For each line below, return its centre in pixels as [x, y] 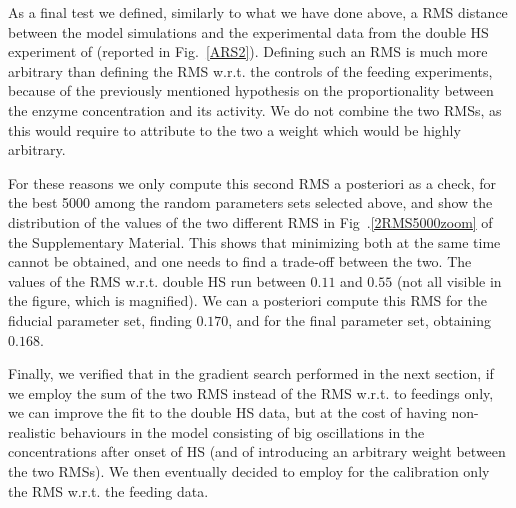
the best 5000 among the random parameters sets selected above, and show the [250, 202]
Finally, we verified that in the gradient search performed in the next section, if [251, 373]
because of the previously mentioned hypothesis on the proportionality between [251, 90]
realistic [32, 431]
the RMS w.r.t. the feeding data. [108, 490]
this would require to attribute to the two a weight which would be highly [234, 129]
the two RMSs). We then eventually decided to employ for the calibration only [249, 471]
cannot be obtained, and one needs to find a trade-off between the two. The [240, 261]
